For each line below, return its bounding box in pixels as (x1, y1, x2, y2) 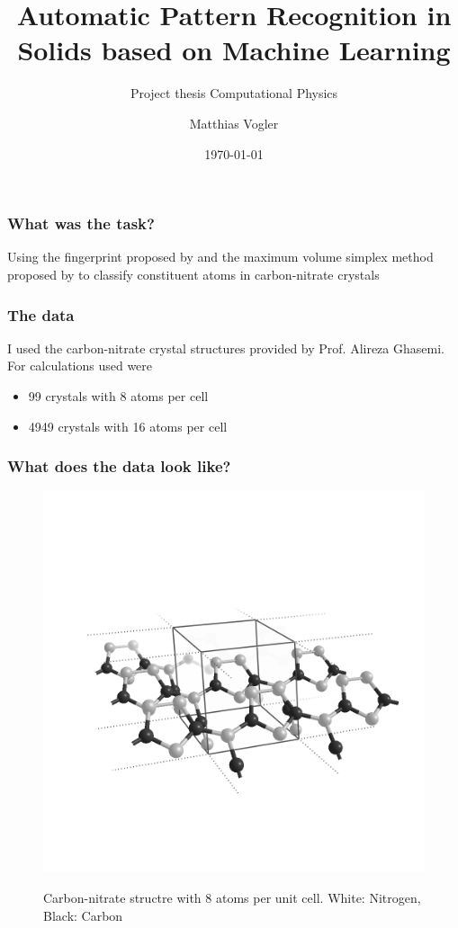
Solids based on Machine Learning (17, 31, 451, 68)
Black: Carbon (43, 906, 123, 924)
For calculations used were (7, 356, 153, 375)
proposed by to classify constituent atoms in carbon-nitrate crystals (7, 264, 380, 283)
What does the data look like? (7, 455, 231, 477)
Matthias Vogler (189, 113, 279, 132)
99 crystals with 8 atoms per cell (28, 386, 209, 405)
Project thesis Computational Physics (130, 84, 338, 103)
